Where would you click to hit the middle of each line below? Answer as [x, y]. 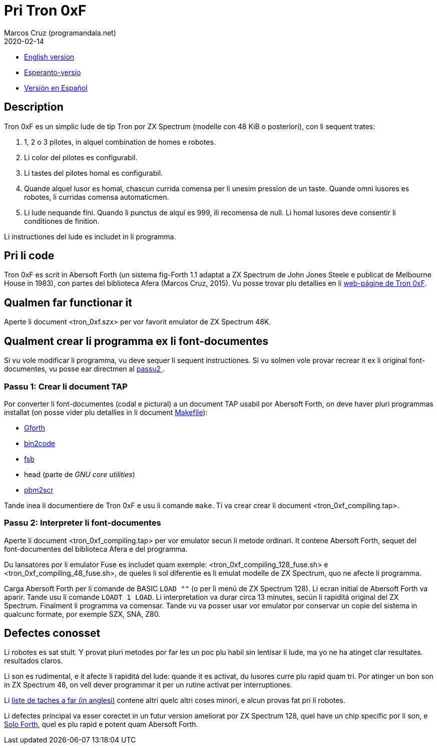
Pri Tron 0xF [45, 11]
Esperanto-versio [53, 72]
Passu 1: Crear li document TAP [66, 386]
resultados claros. [34, 661]
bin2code [40, 443]
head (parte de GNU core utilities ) [80, 474]
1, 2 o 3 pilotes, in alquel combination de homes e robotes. [120, 142]
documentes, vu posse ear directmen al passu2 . [84, 369]
